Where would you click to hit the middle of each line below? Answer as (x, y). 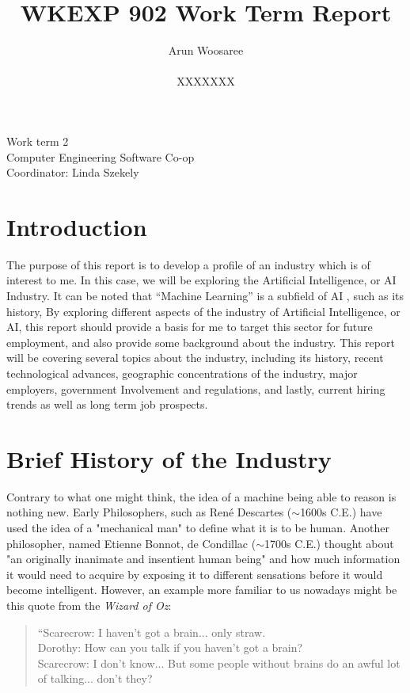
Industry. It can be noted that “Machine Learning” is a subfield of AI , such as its (205, 295)
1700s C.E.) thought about (329, 543)
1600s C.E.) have (341, 512)
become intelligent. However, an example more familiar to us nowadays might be (202, 590)
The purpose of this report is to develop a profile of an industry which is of (188, 264)
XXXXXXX (206, 81)
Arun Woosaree (206, 50)
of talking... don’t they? (95, 678)
